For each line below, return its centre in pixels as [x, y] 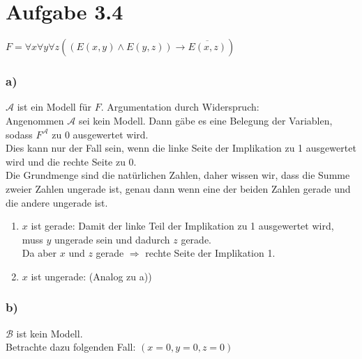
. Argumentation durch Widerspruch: [180, 107]
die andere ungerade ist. [57, 202]
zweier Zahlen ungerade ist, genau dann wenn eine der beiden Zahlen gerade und [178, 188]
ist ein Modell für [54, 107]
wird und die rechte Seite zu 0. [71, 161]
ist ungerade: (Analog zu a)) [91, 276]
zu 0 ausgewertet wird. [100, 134]
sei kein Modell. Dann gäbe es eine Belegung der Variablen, [205, 120]
